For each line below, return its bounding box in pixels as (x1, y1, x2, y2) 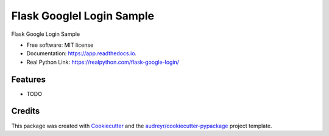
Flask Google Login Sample (11, 30, 80, 38)
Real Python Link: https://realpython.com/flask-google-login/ (26, 58, 180, 66)
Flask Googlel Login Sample (11, 9, 155, 22)
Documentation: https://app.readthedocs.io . (26, 50, 137, 57)
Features (11, 74, 46, 84)
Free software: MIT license (26, 41, 94, 49)
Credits (11, 106, 40, 117)
